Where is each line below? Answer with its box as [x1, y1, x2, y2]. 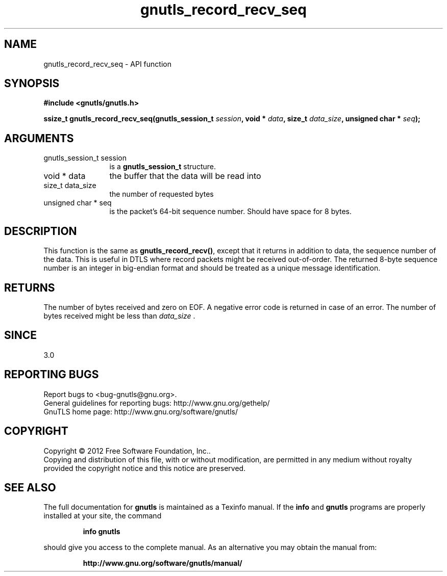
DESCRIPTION [4, 224, 77, 238]
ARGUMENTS [4, 132, 74, 145]
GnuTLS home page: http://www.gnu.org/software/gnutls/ [43, 407, 238, 416]
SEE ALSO [4, 481, 56, 494]
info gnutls [83, 527, 120, 536]
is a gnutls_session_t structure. [109, 162, 216, 171]
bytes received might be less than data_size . [43, 311, 195, 320]
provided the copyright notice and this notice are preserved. [43, 463, 246, 473]
